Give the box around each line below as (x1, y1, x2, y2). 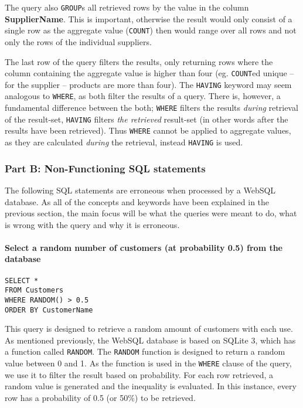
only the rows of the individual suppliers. (5, 35, 152, 47)
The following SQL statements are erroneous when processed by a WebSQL (5, 183, 276, 196)
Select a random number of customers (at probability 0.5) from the (5, 241, 282, 253)
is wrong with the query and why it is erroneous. (5, 218, 180, 230)
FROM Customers (5, 286, 64, 295)
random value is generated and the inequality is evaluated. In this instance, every (5, 380, 297, 392)
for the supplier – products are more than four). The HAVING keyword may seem (5, 78, 292, 90)
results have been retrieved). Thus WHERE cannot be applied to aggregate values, (5, 124, 291, 137)
